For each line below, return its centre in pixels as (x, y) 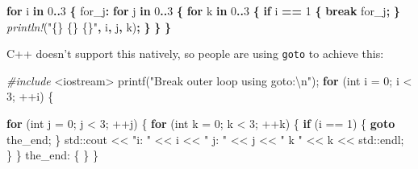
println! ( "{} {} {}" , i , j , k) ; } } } (89, 26)
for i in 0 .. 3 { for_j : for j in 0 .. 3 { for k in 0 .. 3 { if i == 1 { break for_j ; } (203, 10)
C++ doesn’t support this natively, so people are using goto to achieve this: (195, 54)
